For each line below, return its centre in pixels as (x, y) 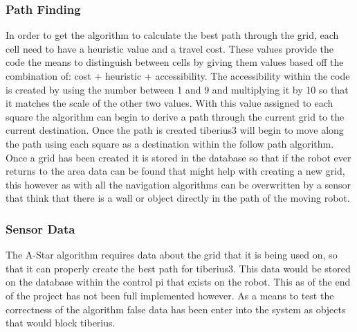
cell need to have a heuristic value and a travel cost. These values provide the (170, 48)
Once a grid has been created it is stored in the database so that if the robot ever (178, 157)
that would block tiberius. (61, 323)
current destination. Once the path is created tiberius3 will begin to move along (175, 130)
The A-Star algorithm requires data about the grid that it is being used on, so (172, 255)
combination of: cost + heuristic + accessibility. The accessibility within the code (178, 76)
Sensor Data (40, 228)
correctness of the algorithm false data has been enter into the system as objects (176, 309)
